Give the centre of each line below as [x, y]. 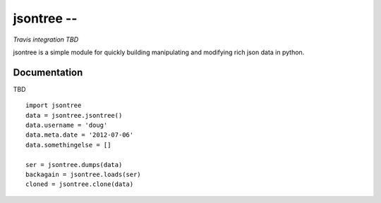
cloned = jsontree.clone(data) [80, 184]
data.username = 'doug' [67, 125]
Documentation [48, 72]
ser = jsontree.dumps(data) [74, 165]
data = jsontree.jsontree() [74, 115]
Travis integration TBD [46, 39]
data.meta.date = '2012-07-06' [80, 135]
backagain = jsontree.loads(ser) [83, 174]
